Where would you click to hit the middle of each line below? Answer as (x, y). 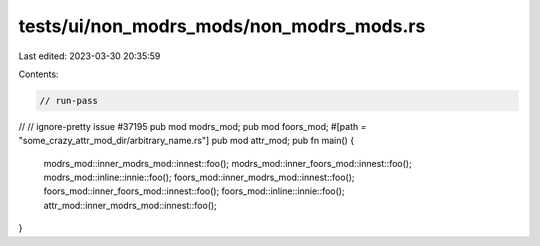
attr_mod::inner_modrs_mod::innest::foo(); (130, 205)
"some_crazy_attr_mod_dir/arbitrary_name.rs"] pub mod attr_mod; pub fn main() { (186, 141)
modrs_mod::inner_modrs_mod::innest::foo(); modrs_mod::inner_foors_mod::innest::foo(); (227, 163)
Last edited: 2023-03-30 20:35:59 (89, 56)
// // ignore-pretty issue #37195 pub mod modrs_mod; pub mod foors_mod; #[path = (192, 126)
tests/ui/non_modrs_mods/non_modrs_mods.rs (222, 26)
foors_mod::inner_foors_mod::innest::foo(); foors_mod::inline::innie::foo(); (194, 191)
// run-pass (69, 100)
